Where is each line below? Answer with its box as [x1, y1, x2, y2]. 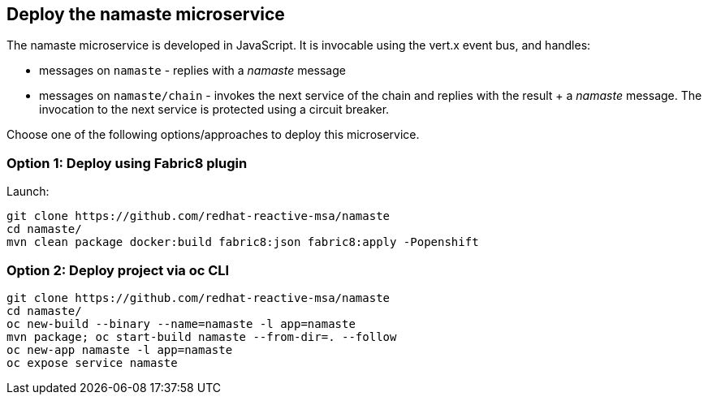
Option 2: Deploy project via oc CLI [6, 261, 230, 278]
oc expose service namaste [6, 356, 178, 369]
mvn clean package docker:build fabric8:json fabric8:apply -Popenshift [6, 235, 479, 249]
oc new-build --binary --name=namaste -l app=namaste [6, 317, 356, 330]
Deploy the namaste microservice [6, 4, 285, 24]
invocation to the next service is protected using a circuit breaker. [39, 102, 390, 117]
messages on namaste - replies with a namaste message [39, 63, 346, 78]
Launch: [6, 184, 50, 199]
